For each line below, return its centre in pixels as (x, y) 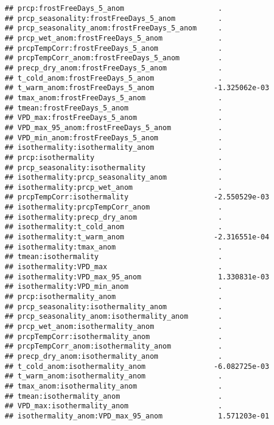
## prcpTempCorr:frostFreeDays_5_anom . (114, 48)
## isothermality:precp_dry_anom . (114, 217)
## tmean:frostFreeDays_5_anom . (114, 108)
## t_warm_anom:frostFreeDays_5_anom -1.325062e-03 (137, 88)
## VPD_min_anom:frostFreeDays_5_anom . (114, 138)
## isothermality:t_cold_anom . (114, 227)
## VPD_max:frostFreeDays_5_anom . (114, 118)
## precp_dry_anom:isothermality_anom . (114, 356)
